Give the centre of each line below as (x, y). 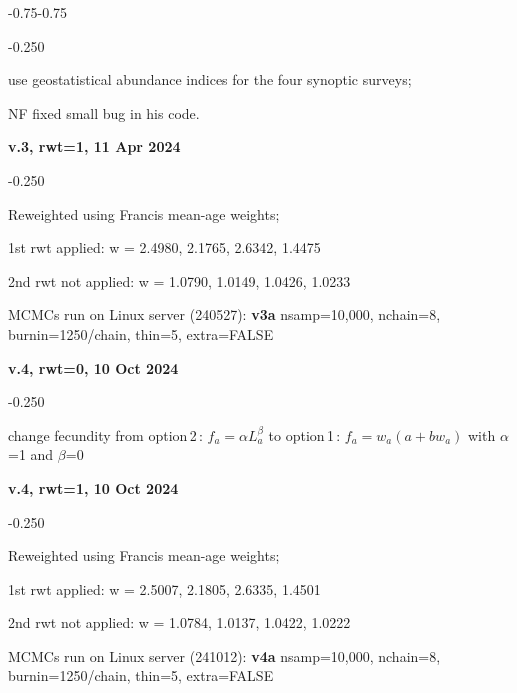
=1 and (31, 454)
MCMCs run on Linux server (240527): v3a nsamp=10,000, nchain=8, (224, 314)
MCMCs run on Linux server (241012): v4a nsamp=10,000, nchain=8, (224, 655)
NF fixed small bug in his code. (104, 112)
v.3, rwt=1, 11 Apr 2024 (94, 146)
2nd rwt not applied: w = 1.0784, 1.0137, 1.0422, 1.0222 (179, 622)
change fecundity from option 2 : (105, 434)
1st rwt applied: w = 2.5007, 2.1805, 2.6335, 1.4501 (164, 588)
